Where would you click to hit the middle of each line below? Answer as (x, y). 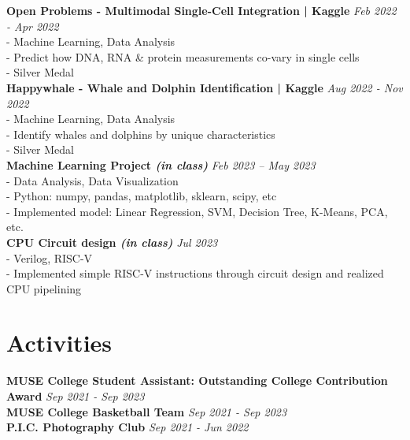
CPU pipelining (44, 288)
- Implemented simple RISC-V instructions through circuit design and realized (195, 273)
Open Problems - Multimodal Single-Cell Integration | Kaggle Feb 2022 (201, 10)
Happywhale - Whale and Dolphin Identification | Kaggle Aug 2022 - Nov (205, 87)
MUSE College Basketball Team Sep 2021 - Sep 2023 (147, 411)
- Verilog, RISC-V (50, 257)
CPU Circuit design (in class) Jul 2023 (112, 242)
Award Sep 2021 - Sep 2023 (76, 396)
